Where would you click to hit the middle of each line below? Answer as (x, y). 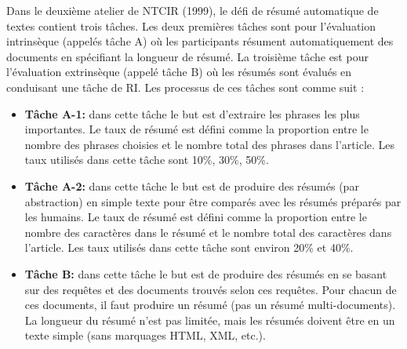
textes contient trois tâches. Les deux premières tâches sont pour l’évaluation (191, 25)
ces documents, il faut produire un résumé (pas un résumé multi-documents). (210, 305)
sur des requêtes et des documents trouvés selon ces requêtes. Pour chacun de (211, 289)
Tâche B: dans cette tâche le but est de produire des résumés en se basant (206, 273)
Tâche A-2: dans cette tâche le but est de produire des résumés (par (192, 185)
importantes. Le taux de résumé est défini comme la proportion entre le (196, 129)
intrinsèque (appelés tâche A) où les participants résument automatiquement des (200, 41)
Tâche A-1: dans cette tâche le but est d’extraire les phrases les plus (192, 113)
